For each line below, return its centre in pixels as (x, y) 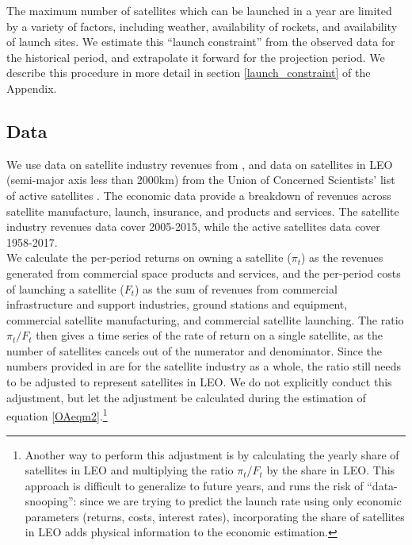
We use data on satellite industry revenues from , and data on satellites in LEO (200, 164)
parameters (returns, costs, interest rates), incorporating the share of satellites (215, 516)
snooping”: (51, 501)
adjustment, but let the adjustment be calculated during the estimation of (186, 397)
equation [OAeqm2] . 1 (57, 415)
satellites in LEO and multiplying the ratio (129, 470)
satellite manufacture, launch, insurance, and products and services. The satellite (203, 211)
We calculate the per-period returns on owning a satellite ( (149, 257)
